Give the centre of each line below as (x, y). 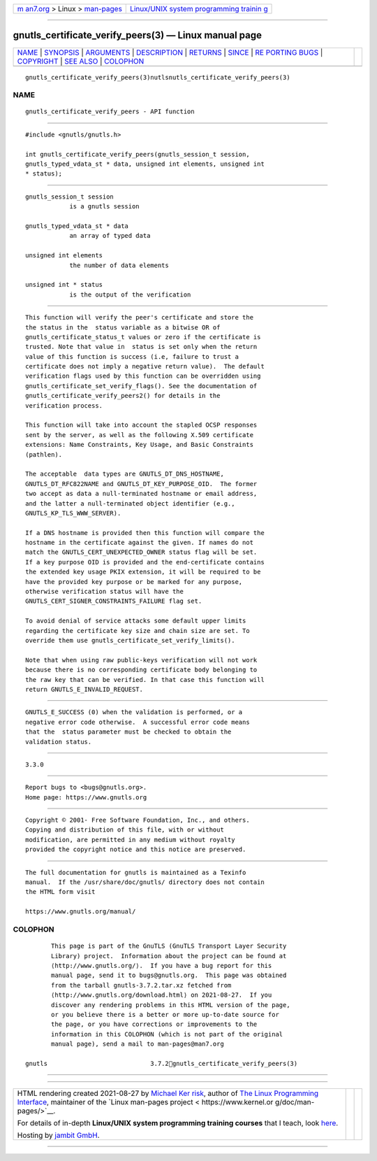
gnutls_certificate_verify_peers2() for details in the (123, 396)
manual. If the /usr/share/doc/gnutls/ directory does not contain (145, 882)
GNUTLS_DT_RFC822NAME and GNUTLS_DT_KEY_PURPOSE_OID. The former (141, 484)
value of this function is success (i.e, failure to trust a (132, 356)
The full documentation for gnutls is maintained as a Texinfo (136, 872)
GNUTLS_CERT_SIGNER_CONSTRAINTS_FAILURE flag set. (114, 601)
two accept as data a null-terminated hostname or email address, (141, 494)
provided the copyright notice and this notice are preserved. (136, 849)
